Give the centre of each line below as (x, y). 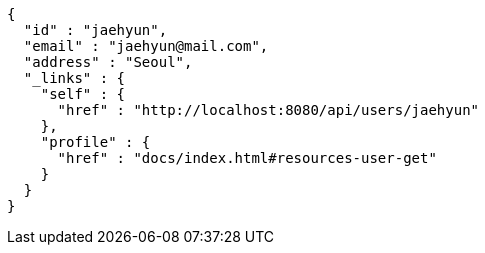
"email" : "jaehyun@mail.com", (146, 46)
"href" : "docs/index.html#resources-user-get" (247, 158)
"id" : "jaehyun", (95, 30)
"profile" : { (95, 142)
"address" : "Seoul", (108, 62)
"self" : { (83, 94)
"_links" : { (74, 78)
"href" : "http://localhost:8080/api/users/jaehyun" (268, 110)
